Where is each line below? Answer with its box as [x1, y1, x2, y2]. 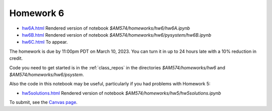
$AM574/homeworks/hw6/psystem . [9, 71, 84, 77]
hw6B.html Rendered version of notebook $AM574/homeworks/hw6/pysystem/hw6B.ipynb [22, 32, 212, 38]
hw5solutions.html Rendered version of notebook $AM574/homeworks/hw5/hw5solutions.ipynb [22, 90, 221, 96]
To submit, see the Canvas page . [9, 99, 78, 105]
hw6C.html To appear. [22, 39, 68, 45]
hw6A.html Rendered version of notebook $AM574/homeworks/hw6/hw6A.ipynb [22, 25, 190, 31]
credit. [9, 55, 23, 61]
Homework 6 [9, 8, 64, 19]
